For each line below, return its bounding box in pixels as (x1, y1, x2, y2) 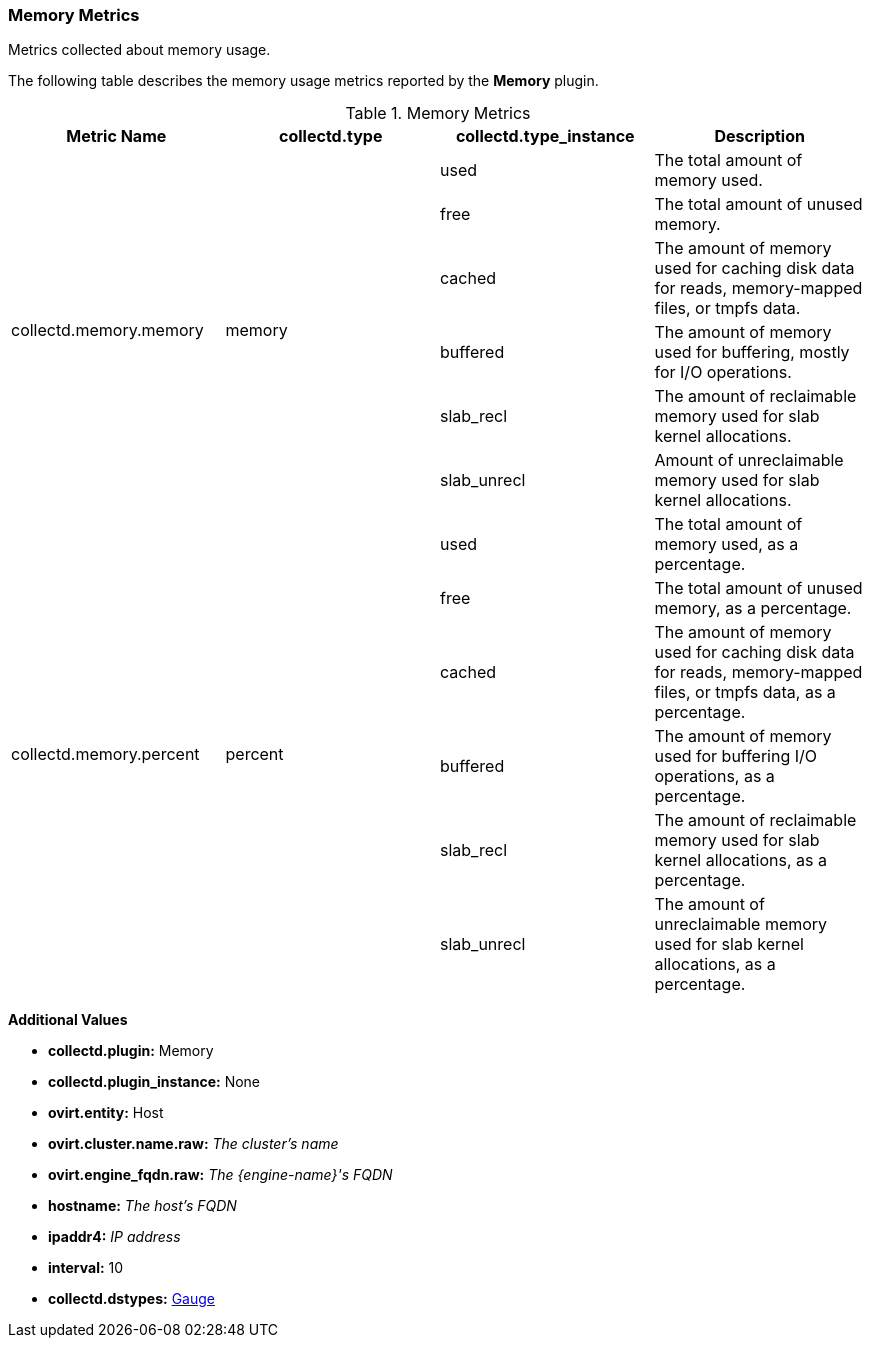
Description (714, 126, 805, 147)
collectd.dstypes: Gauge (48, 1290, 215, 1308)
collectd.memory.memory (11, 320, 204, 341)
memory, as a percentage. (654, 598, 852, 619)
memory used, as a (654, 534, 799, 555)
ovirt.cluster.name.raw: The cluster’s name (48, 1135, 339, 1153)
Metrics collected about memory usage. (8, 41, 271, 59)
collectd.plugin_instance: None (48, 1073, 261, 1091)
